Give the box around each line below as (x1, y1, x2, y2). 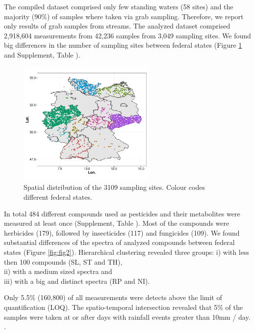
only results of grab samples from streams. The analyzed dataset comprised (4, 21, 230, 31)
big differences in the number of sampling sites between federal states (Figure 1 (4, 40, 242, 50)
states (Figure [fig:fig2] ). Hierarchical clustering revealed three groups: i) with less (4, 246, 249, 257)
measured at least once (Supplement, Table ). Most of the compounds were (4, 218, 229, 228)
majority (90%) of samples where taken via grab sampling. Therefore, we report (4, 11, 244, 21)
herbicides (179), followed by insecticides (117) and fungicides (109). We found (4, 227, 240, 238)
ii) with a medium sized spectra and (4, 266, 112, 276)
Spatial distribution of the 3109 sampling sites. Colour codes (24, 182, 205, 192)
